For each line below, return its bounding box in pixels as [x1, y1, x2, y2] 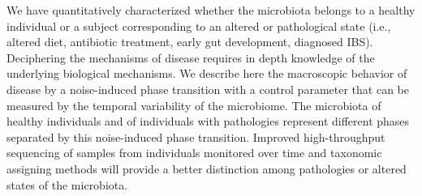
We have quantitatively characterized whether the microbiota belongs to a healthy [6, 2, 416, 18]
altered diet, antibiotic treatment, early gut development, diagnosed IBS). [6, 33, 373, 50]
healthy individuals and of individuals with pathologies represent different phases [6, 113, 410, 130]
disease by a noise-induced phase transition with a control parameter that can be [6, 80, 409, 97]
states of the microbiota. [6, 176, 128, 193]
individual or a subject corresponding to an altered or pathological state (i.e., [6, 17, 391, 34]
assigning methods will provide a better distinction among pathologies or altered [6, 160, 407, 177]
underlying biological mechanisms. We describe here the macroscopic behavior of [6, 65, 407, 82]
